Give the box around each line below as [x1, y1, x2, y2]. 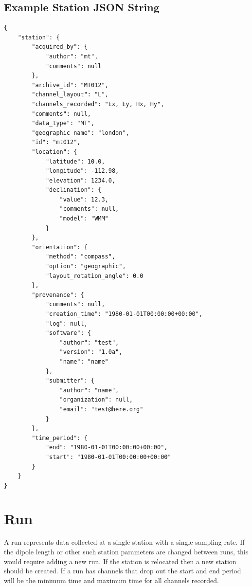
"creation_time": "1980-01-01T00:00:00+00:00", [45, 311, 203, 318]
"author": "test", [59, 339, 119, 346]
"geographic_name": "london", [32, 129, 129, 136]
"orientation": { [32, 243, 88, 251]
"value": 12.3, [59, 196, 108, 203]
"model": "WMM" [59, 215, 108, 222]
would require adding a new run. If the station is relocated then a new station [4, 556, 236, 566]
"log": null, [45, 320, 88, 327]
